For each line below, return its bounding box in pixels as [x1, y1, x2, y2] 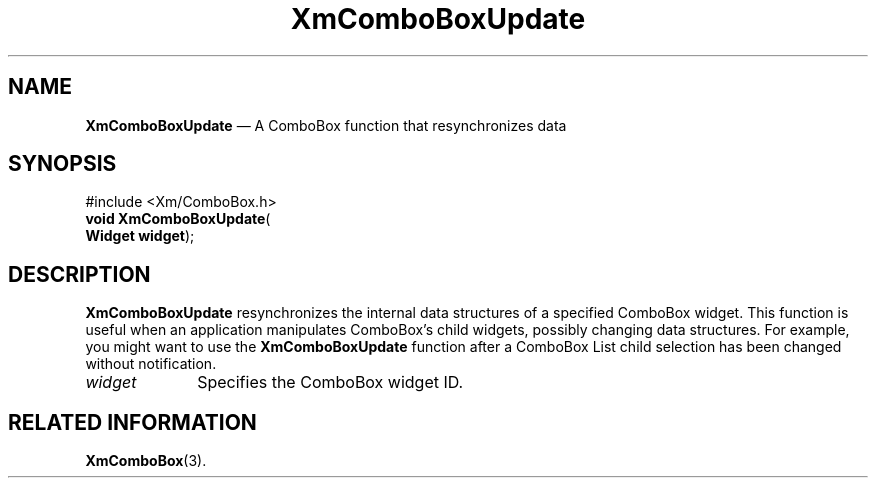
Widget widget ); [85, 227, 195, 245]
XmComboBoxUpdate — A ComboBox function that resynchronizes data [85, 116, 567, 134]
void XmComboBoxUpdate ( [85, 210, 271, 228]
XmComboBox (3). [85, 452, 207, 470]
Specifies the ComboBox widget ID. [197, 372, 464, 393]
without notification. [85, 355, 217, 373]
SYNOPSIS [8, 151, 117, 177]
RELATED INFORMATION [8, 409, 257, 435]
